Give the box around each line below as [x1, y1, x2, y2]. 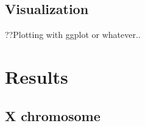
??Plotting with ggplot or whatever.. [5, 28, 141, 41]
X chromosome [5, 106, 101, 125]
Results [5, 64, 68, 89]
